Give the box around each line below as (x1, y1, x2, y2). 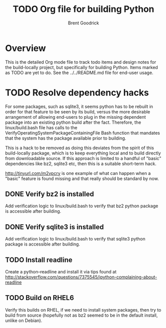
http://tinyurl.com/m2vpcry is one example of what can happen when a (5, 170, 151, 176)
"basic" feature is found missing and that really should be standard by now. (5, 175, 159, 181)
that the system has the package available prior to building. (5, 135, 127, 141)
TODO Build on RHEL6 (5, 294, 75, 302)
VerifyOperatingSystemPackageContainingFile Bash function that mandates (5, 130, 161, 136)
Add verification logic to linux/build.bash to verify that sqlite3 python (5, 236, 146, 242)
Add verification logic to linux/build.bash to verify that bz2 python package (5, 203, 159, 209)
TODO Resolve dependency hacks (5, 87, 149, 98)
